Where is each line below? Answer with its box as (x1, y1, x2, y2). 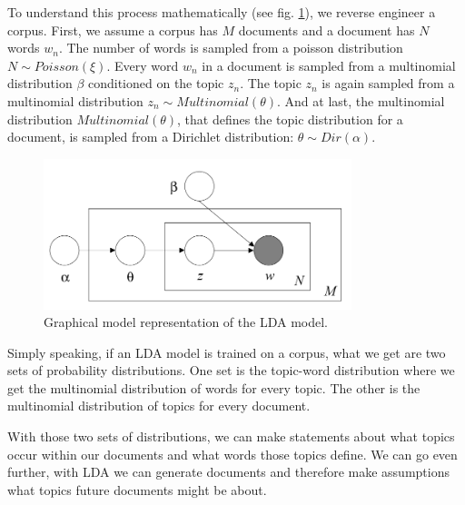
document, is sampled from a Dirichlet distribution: (7, 127, 294, 146)
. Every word (106, 55, 179, 74)
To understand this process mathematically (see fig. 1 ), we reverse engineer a (7, 3, 436, 21)
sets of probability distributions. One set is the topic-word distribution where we (7, 361, 455, 380)
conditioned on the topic (87, 74, 224, 93)
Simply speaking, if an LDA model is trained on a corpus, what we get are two (7, 342, 446, 361)
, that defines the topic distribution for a (177, 109, 403, 128)
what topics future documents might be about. (7, 480, 267, 499)
